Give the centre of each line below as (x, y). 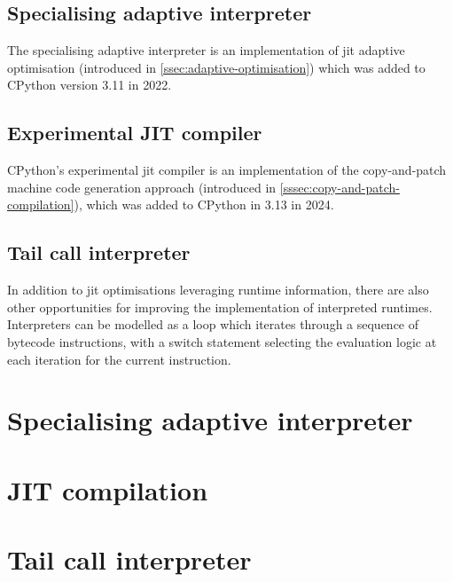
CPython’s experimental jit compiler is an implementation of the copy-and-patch (227, 170)
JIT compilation (108, 489)
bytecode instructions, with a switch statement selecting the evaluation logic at (222, 341)
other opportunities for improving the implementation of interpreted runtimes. (220, 307)
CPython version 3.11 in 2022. (90, 85)
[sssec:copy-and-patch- (340, 187)
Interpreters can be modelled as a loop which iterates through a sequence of (213, 324)
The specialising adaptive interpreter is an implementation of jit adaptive (206, 50)
